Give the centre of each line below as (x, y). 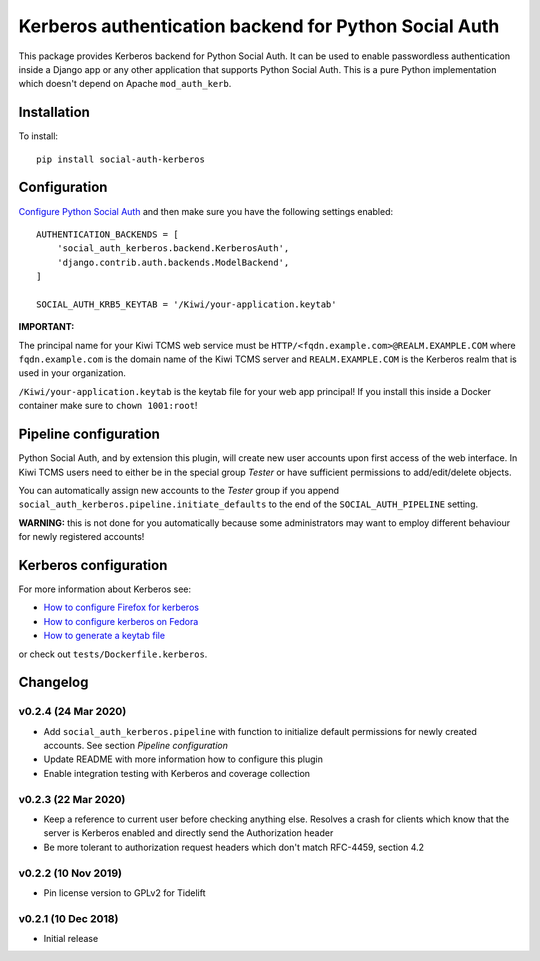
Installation (54, 112)
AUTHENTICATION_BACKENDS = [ (107, 234)
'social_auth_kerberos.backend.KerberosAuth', (173, 248)
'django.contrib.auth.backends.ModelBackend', (173, 262)
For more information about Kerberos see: (105, 589)
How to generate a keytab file (104, 636)
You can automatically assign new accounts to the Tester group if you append (179, 490)
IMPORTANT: (46, 327)
